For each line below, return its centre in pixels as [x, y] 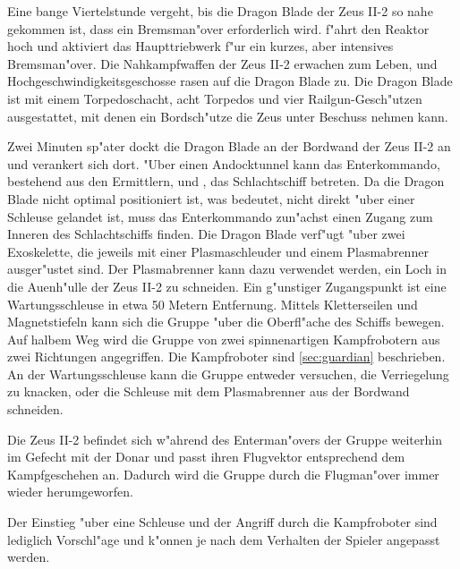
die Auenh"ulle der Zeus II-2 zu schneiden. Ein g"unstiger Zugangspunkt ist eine [227, 286]
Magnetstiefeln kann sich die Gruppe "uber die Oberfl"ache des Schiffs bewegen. [226, 322]
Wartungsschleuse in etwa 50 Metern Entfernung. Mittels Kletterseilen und [213, 304]
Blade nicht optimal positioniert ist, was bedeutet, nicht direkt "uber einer [211, 198]
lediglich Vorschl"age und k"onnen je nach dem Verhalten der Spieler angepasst [224, 539]
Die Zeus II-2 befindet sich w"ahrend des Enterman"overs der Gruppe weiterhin [225, 439]
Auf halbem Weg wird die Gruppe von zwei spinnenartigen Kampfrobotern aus [224, 339]
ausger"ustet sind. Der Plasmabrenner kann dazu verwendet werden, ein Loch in [227, 269]
